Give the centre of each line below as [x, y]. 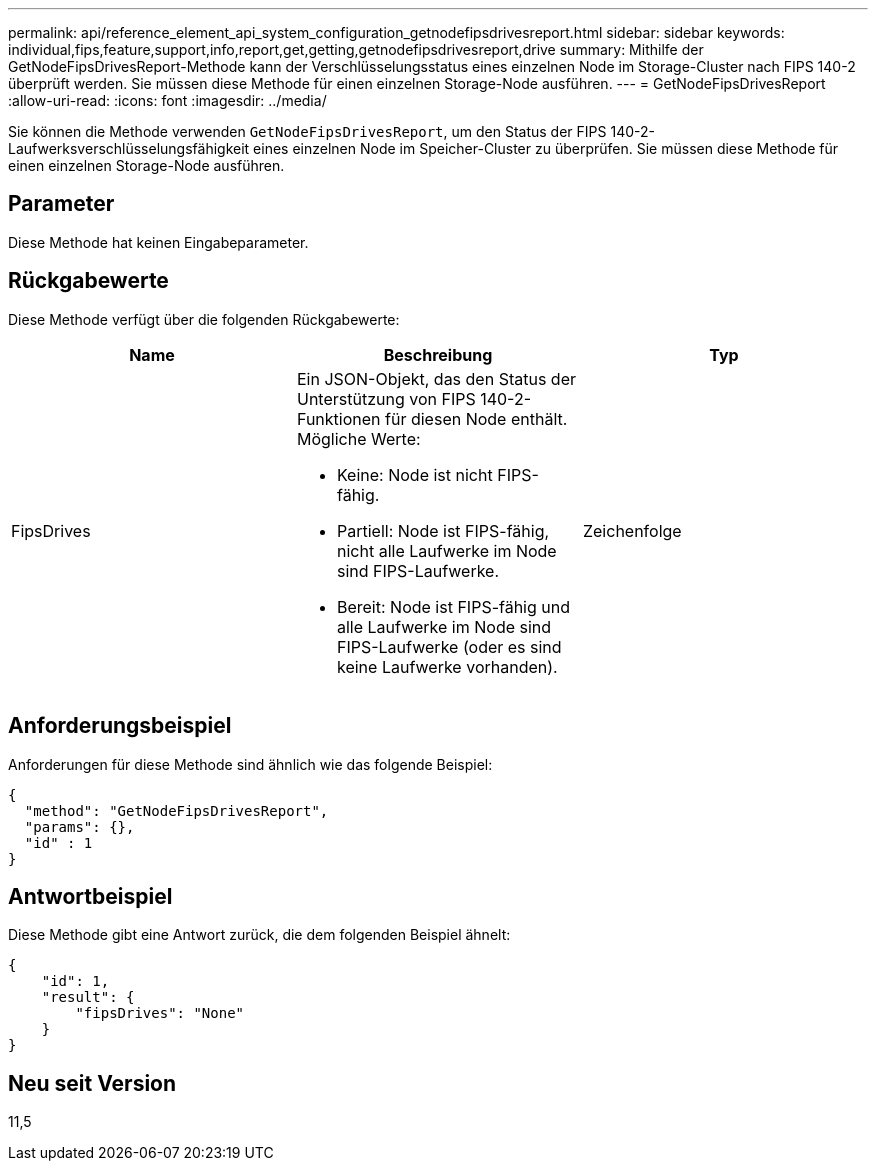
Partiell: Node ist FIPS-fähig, [443, 530]
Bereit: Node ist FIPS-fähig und [453, 606]
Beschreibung [438, 354]
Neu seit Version [92, 1083]
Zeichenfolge [632, 530]
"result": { [88, 997]
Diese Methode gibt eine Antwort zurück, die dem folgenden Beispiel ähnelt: [259, 935]
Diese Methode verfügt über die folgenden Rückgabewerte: [204, 319]
